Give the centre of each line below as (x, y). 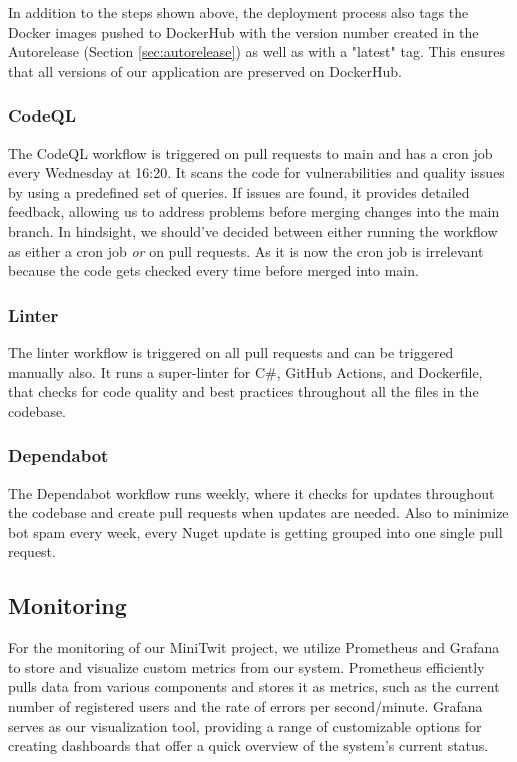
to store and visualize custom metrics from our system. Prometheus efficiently (246, 666)
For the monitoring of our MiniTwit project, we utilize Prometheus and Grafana (254, 647)
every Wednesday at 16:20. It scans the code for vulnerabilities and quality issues (256, 172)
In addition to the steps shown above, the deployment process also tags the (238, 12)
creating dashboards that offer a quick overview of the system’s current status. (248, 745)
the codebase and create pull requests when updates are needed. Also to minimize (258, 512)
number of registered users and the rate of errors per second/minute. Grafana (245, 705)
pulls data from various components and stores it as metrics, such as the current (254, 686)
